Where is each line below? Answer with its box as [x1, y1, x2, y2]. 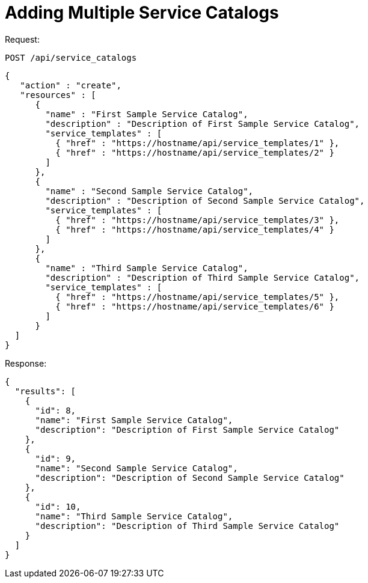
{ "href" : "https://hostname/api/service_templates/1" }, [55, 138, 340, 148]
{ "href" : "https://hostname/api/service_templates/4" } [55, 224, 334, 234]
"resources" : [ [20, 90, 96, 100]
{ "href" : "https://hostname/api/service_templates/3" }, [55, 215, 340, 225]
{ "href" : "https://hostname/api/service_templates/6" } [55, 301, 334, 311]
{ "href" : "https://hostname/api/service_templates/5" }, [55, 291, 340, 302]
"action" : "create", [20, 80, 121, 90]
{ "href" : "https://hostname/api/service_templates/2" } [55, 147, 334, 157]
